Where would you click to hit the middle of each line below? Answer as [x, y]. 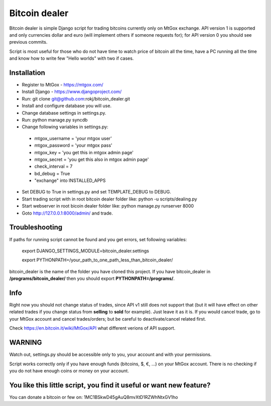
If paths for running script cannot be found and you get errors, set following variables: [98, 239]
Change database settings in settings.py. [64, 113]
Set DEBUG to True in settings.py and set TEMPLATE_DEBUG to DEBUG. [97, 192]
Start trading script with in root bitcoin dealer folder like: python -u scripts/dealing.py [110, 199]
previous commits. [28, 42]
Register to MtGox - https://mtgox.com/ [63, 85]
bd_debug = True [52, 173]
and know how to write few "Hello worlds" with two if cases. [72, 58]
